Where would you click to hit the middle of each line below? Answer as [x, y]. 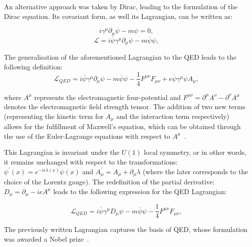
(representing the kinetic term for [54, 116]
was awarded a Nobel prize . [46, 239]
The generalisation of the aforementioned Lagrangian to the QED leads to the [120, 57]
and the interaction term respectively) [173, 116]
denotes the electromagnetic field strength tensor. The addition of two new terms [125, 107]
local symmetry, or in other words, [195, 152]
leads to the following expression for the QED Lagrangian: [140, 191]
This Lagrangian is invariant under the [62, 152]
